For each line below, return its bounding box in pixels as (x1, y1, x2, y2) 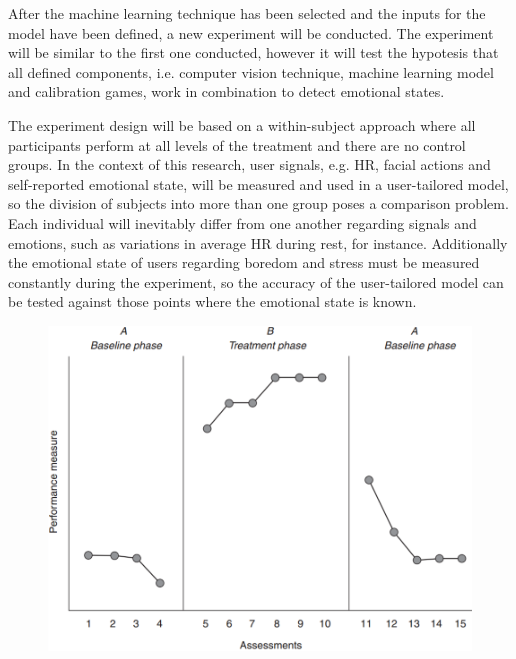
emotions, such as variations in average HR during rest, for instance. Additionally (8, 232, 508, 253)
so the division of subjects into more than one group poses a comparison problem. (8, 193, 509, 214)
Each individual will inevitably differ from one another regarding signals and (8, 212, 477, 233)
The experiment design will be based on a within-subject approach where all (8, 114, 476, 135)
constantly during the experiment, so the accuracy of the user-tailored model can (8, 271, 504, 292)
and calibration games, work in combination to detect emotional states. (8, 81, 445, 102)
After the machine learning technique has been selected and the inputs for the (8, 3, 486, 23)
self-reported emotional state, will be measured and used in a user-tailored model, (8, 173, 509, 194)
